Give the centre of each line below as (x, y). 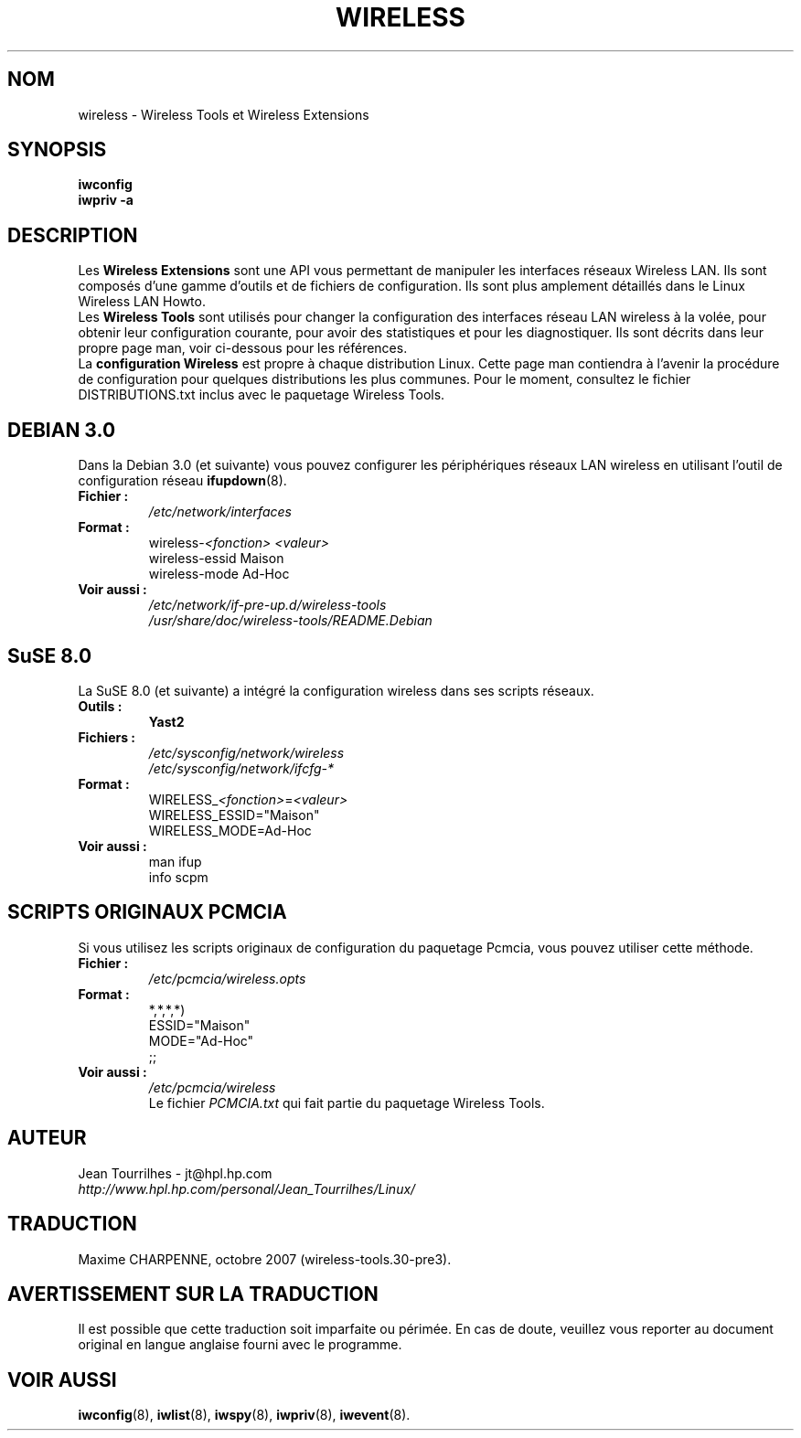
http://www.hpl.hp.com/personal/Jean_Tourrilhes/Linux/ (247, 1188)
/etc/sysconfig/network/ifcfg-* (241, 768)
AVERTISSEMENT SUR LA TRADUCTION (193, 1294)
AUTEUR (47, 1138)
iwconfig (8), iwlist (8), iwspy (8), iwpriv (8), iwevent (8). (244, 1415)
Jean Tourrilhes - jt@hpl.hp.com (175, 1173)
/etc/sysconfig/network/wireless (246, 752)
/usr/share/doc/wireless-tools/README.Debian (290, 621)
